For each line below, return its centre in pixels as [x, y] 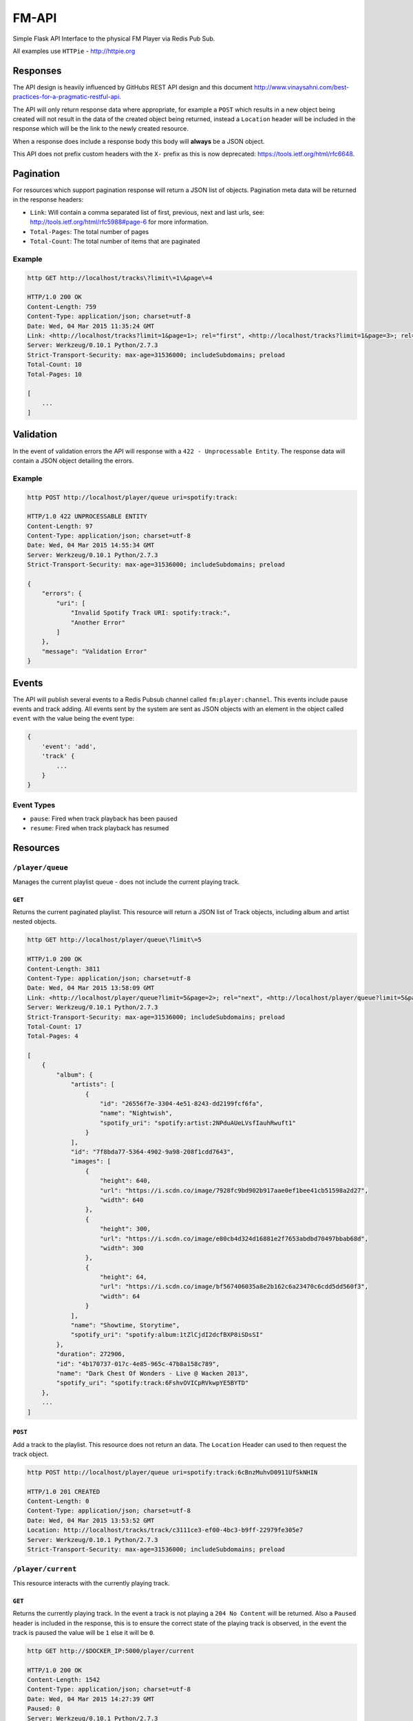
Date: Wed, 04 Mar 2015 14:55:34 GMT [91, 545]
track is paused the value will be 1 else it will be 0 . [84, 1632]
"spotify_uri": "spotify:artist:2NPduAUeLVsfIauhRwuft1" [198, 1123]
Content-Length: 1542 [64, 1680]
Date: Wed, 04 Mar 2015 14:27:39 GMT [91, 1699]
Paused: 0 [44, 1709]
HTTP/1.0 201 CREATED [64, 1491]
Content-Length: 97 [60, 526]
